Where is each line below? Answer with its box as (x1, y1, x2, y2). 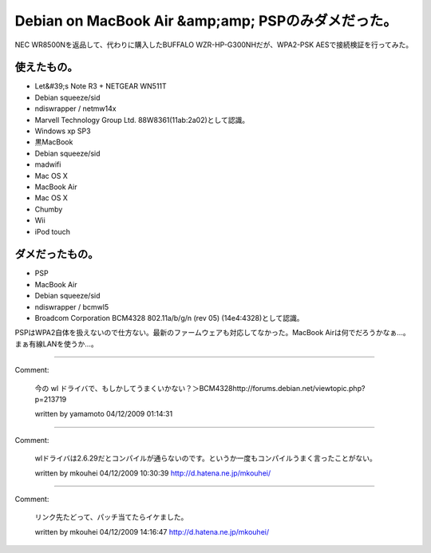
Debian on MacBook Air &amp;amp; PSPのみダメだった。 (14, 12, 398, 30)
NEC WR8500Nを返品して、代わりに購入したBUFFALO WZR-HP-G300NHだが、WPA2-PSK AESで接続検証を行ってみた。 (14, 40, 413, 49)
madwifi (34, 160, 61, 169)
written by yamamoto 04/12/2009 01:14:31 (34, 409, 173, 419)
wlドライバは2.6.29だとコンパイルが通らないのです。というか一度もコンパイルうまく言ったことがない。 (34, 453, 377, 463)
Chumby (34, 204, 63, 214)
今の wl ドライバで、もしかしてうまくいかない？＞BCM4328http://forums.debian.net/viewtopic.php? (34, 383, 366, 393)
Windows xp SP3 (34, 126, 91, 136)
